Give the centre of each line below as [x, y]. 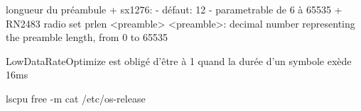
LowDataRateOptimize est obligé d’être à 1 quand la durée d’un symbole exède [179, 60]
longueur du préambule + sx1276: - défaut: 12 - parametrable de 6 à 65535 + [174, 9]
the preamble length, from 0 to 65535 [87, 37]
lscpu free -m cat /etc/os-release [76, 98]
